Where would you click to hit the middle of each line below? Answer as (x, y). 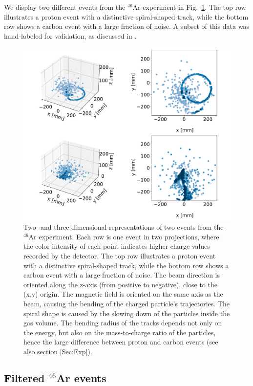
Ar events (81, 377)
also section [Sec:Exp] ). (58, 351)
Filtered (24, 377)
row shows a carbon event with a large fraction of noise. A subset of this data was (126, 26)
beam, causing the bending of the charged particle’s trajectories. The (126, 303)
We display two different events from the (65, 7)
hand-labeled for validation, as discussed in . (70, 35)
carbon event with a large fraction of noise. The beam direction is (122, 275)
